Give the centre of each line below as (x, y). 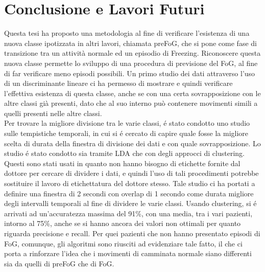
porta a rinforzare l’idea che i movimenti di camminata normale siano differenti (128, 253)
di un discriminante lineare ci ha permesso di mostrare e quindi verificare (118, 83)
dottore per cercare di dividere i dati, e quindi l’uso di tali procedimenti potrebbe (131, 173)
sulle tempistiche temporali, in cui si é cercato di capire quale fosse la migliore (126, 133)
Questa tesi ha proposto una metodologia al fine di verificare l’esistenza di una (127, 33)
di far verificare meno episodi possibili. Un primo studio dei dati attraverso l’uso (130, 73)
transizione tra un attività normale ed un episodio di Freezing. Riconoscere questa (132, 53)
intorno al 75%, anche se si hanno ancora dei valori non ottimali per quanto (123, 223)
